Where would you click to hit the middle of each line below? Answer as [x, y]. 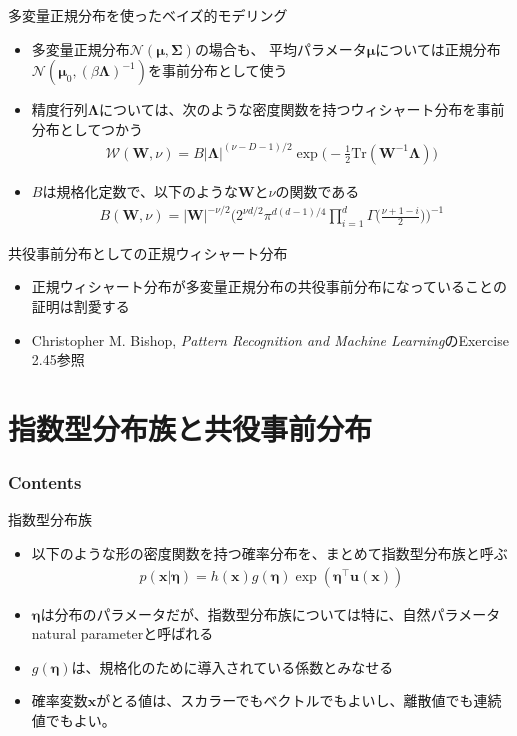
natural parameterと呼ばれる [122, 633]
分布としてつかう [87, 128]
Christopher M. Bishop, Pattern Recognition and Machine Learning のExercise [270, 339]
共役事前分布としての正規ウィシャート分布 [148, 252]
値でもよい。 [73, 719]
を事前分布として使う [217, 70]
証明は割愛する [80, 306]
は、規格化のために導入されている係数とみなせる [232, 666]
